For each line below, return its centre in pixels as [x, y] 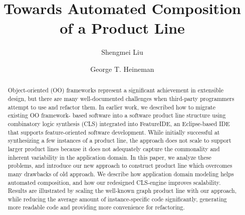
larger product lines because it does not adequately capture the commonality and [114, 148]
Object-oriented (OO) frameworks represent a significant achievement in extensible [115, 90]
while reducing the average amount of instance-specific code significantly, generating [117, 199]
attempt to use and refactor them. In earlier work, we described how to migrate [111, 107]
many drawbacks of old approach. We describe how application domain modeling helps [121, 174]
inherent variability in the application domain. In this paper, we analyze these [109, 157]
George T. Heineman [122, 69]
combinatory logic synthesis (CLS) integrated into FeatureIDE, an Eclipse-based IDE [119, 123]
